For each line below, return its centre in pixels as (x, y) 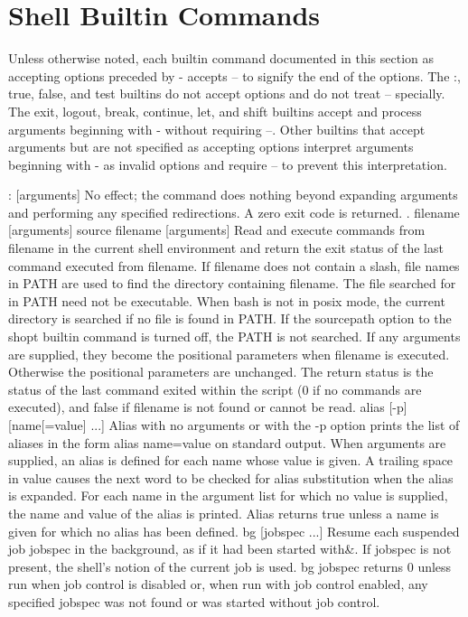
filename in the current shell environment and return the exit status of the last (226, 248)
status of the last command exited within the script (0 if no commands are (215, 389)
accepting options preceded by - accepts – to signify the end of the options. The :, (234, 75)
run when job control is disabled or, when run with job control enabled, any (218, 584)
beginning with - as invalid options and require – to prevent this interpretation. (228, 164)
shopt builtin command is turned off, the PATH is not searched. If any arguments (234, 337)
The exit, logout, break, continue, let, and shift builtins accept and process (215, 111)
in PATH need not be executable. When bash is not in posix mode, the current (227, 300)
